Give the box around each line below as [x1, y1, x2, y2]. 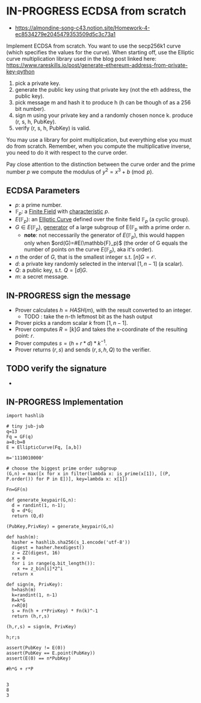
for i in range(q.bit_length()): [11, 561, 96, 567]
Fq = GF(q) [6, 434, 34, 440]
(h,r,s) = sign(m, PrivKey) [6, 624, 77, 630]
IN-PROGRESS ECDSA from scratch [6, 4, 187, 18]
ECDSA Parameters [6, 185, 80, 195]
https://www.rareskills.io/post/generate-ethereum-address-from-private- [6, 61, 188, 69]
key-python [6, 68, 35, 75]
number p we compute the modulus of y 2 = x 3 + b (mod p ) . [6, 167, 154, 175]
